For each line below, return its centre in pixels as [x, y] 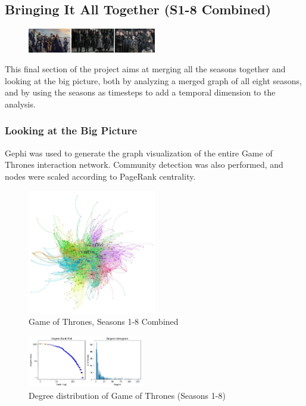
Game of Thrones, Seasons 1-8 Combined [104, 322]
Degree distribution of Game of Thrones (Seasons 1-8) [127, 395]
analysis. [20, 104]
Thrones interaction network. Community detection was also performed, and [144, 164]
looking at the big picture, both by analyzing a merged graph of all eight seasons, [153, 80]
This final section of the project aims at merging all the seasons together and [145, 69]
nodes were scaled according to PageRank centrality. [100, 176]
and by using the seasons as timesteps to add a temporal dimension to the [140, 92]
